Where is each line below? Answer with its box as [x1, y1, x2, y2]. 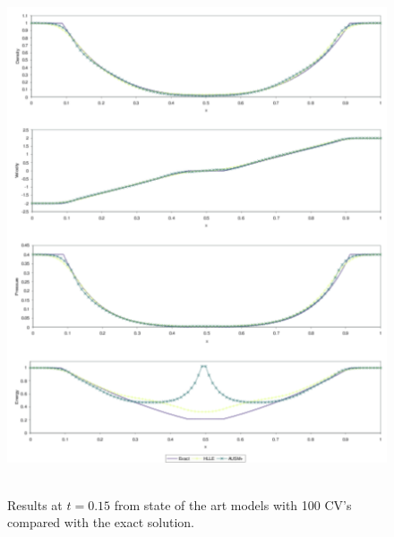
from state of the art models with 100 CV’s [114, 495, 352, 514]
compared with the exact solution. [7, 513, 194, 532]
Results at [7, 495, 63, 514]
